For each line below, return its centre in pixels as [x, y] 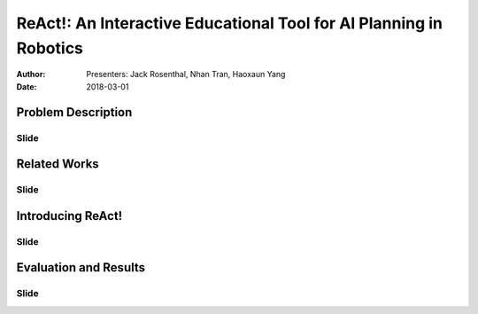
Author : [31, 75]
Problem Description [74, 112]
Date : [27, 86]
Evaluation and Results [81, 267]
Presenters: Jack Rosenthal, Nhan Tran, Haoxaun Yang [186, 75]
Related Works [58, 164]
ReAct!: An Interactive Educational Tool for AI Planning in [229, 23]
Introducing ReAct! [69, 216]
